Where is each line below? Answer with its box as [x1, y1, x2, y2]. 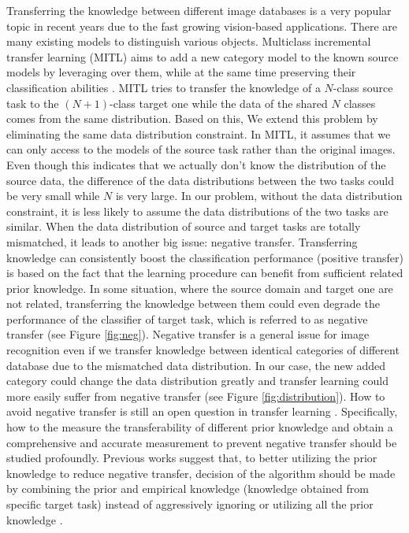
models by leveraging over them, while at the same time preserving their [6, 64, 356, 80]
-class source [333, 79, 393, 95]
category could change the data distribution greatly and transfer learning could [6, 372, 389, 389]
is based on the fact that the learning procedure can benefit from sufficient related [6, 265, 403, 281]
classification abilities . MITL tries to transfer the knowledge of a [6, 79, 321, 95]
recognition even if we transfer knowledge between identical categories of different [6, 342, 400, 358]
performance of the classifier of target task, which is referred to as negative [6, 310, 368, 327]
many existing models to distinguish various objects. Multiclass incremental [6, 33, 371, 50]
